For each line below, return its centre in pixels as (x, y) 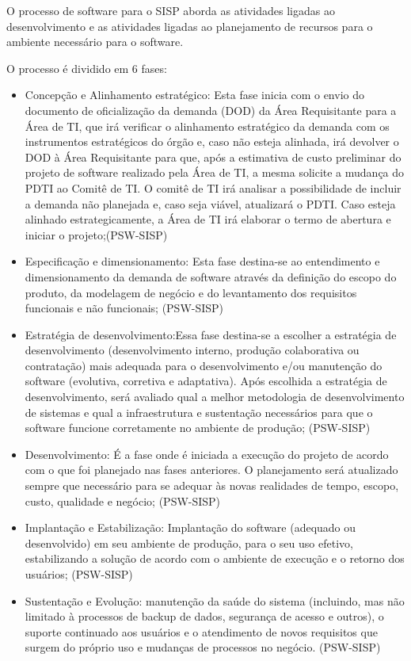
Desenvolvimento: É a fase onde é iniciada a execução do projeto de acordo (207, 454)
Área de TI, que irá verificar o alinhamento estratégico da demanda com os (207, 126)
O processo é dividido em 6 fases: (87, 68)
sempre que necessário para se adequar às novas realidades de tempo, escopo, (212, 485)
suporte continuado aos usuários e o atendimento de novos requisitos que (201, 631)
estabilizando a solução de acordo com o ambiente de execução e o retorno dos (215, 558)
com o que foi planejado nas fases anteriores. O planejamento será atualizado (211, 470)
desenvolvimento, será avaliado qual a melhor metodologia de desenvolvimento (215, 397)
